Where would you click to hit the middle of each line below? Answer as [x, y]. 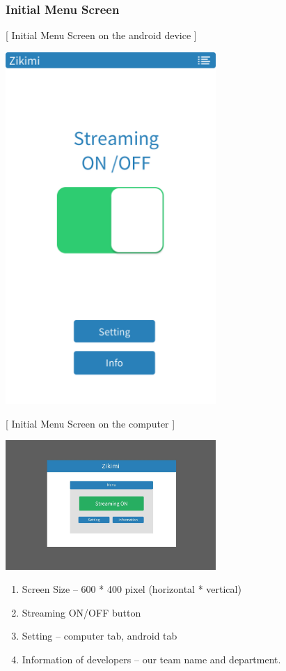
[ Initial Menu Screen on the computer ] [90, 423]
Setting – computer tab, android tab [100, 636]
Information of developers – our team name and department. [151, 659]
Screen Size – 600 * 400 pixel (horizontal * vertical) [132, 589]
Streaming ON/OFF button [81, 612]
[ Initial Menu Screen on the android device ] [101, 35]
